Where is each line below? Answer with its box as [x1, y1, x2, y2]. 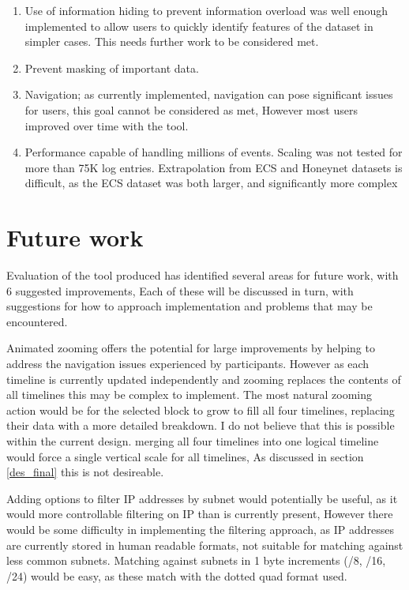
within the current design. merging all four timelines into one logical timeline [6, 433, 379, 449]
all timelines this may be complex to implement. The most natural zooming [6, 386, 373, 403]
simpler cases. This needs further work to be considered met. [24, 33, 319, 50]
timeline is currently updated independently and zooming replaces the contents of [6, 370, 401, 387]
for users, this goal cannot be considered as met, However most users [24, 101, 358, 118]
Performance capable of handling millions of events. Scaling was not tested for [24, 144, 403, 160]
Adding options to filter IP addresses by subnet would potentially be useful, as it [6, 490, 398, 506]
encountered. [6, 313, 68, 329]
